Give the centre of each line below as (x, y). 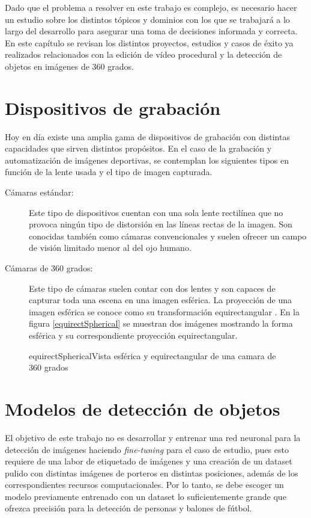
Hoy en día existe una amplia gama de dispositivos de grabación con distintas (147, 136)
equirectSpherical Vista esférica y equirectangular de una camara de (152, 355)
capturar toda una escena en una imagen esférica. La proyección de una (160, 300)
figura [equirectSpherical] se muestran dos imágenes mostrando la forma (161, 323)
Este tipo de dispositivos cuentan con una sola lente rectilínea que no (156, 212)
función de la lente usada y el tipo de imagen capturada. (109, 172)
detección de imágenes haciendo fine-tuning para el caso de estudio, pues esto (147, 449)
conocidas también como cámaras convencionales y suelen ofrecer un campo (168, 236)
